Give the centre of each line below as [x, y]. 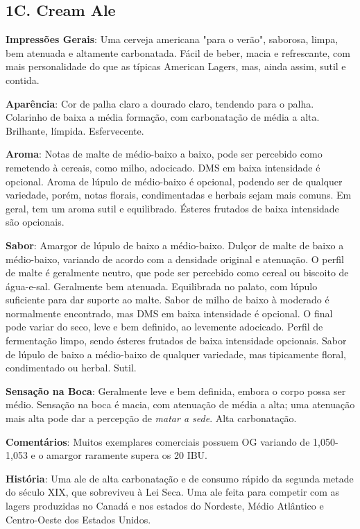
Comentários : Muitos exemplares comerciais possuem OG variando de [158, 441]
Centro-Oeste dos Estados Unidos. [78, 519]
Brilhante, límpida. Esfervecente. [75, 130]
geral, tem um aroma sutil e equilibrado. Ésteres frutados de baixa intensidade [172, 208]
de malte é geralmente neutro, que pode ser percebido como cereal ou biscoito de [177, 272]
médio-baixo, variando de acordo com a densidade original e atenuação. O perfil [175, 259]
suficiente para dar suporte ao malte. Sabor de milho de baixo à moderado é [168, 300]
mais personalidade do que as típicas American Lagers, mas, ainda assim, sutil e [176, 66]
